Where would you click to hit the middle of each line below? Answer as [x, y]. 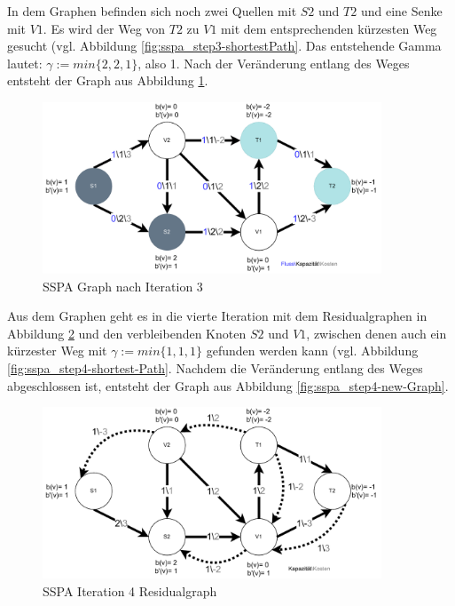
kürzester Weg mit [57, 351]
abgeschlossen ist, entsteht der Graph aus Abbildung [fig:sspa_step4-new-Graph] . [228, 385]
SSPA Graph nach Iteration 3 [123, 286]
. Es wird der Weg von [104, 28]
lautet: [25, 63]
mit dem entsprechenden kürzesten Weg [329, 28]
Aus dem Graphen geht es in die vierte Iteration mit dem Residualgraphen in [217, 316]
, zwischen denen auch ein [377, 333]
